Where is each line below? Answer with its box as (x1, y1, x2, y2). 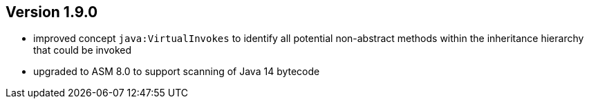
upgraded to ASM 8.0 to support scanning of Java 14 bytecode (33, 65, 320, 78)
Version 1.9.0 (6, 3, 98, 21)
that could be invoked (33, 44, 132, 56)
